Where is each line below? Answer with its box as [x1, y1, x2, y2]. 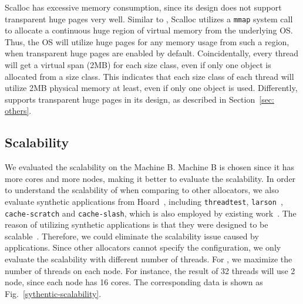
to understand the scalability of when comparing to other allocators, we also [5, 184, 279, 196]
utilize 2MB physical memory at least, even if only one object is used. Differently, [5, 82, 298, 94]
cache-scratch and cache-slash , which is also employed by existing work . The [5, 207, 297, 219]
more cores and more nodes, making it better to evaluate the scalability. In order [5, 172, 296, 184]
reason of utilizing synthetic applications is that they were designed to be [5, 218, 268, 231]
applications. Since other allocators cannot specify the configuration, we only [5, 241, 281, 254]
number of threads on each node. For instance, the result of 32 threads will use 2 [5, 264, 295, 276]
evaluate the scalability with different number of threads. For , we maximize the [5, 253, 292, 265]
